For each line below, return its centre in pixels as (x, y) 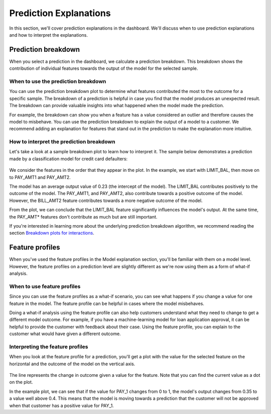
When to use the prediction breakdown (58, 81)
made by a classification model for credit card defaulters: (69, 159)
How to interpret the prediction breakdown (62, 142)
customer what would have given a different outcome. (65, 334)
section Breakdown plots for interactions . (52, 233)
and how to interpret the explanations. (48, 35)
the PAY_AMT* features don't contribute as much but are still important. (83, 217)
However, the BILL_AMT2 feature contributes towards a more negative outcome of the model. (106, 200)
